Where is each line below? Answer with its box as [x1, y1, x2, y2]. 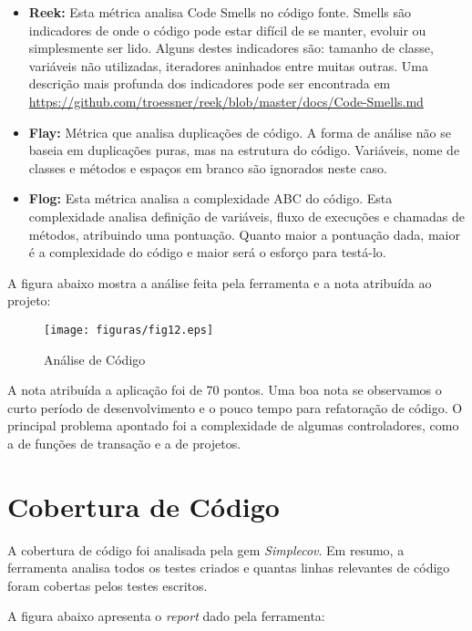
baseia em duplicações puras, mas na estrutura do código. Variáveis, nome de [28, 140, 460, 160]
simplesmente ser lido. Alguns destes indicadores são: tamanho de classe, [28, 38, 434, 57]
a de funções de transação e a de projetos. [7, 433, 241, 452]
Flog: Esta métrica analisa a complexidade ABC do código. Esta [28, 189, 393, 208]
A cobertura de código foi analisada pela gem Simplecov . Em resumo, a [7, 540, 405, 559]
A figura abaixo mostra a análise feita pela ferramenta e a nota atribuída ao [7, 273, 432, 292]
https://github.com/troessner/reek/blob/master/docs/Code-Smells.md [28, 91, 424, 110]
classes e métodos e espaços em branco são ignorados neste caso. [28, 158, 387, 177]
